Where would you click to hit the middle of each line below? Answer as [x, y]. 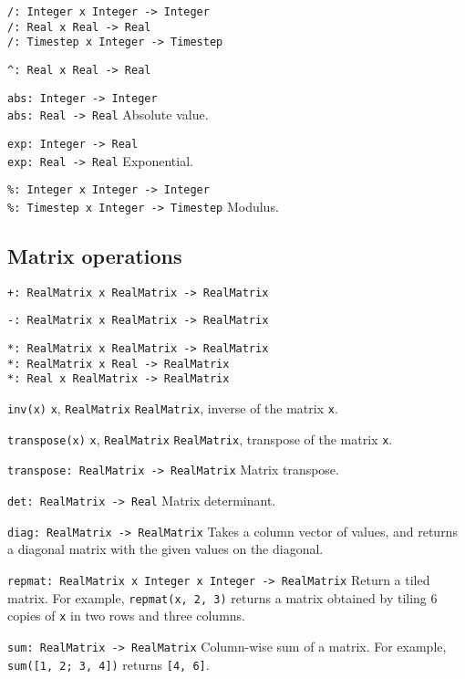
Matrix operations [95, 255]
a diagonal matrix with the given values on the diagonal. [165, 549]
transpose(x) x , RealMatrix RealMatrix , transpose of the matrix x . [200, 439]
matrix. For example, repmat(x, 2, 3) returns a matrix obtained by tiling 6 [222, 597]
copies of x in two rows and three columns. [127, 616]
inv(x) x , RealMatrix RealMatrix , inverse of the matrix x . [173, 408]
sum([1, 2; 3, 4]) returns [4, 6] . [108, 664]
